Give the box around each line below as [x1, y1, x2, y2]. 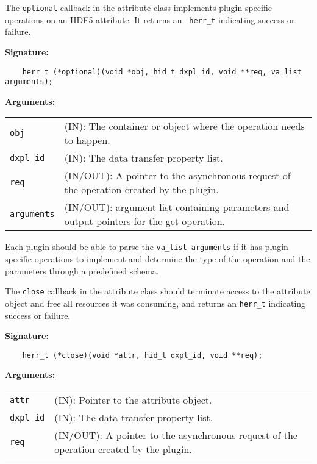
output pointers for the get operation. [64, 214, 226, 229]
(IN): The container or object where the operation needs [64, 119, 305, 134]
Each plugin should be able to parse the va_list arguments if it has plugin [5, 240, 288, 253]
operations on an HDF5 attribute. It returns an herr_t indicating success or [5, 13, 295, 26]
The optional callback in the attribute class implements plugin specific [5, 1, 272, 13]
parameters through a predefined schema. [5, 264, 159, 277]
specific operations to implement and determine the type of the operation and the [5, 252, 310, 265]
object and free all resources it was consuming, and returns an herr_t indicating [5, 296, 306, 309]
